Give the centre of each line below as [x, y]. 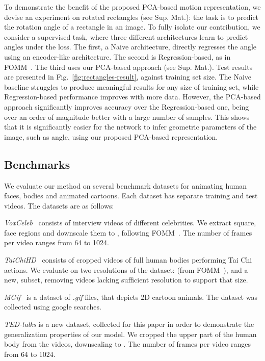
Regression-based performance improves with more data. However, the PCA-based [132, 97]
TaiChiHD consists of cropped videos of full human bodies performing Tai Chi [128, 260]
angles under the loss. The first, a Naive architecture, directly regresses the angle [130, 47]
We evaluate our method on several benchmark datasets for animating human [125, 185]
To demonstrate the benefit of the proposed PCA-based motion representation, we [132, 7]
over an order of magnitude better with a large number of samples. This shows [127, 117]
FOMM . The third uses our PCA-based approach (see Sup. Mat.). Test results [128, 67]
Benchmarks [37, 164]
